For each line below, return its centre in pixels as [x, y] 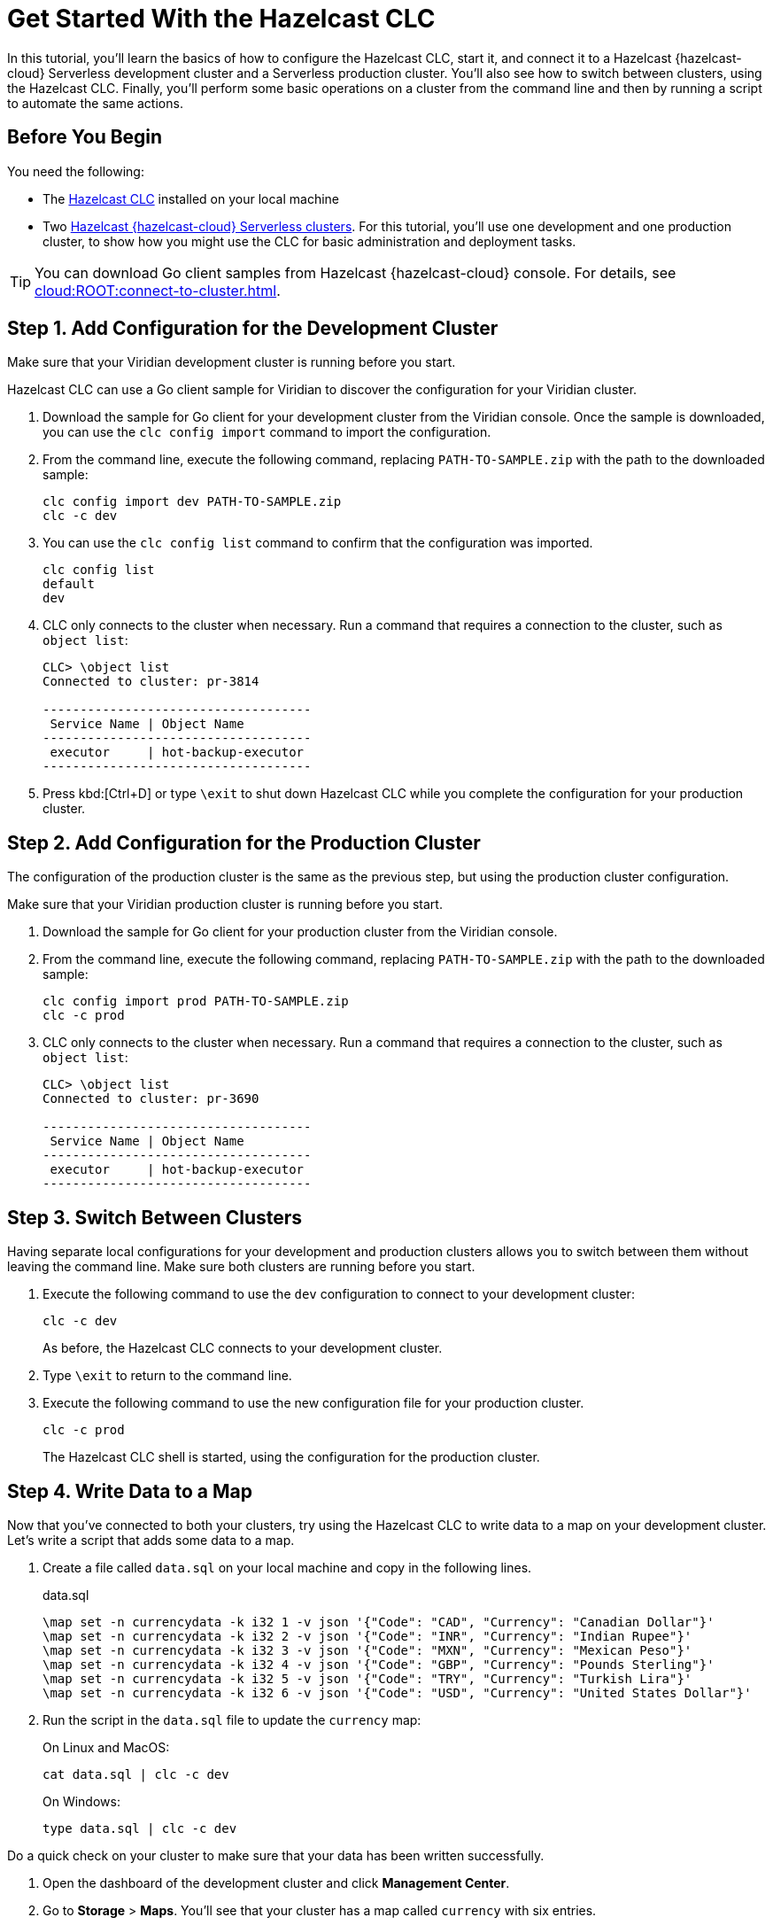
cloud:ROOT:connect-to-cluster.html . [158, 290]
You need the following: [76, 171]
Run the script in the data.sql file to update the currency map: [232, 1719]
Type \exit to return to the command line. [167, 1376]
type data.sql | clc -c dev [140, 1828]
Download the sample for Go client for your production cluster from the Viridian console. [300, 932]
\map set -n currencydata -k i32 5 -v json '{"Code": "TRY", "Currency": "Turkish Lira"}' [367, 1678]
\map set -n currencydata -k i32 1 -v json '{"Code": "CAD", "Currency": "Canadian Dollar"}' [379, 1622]
